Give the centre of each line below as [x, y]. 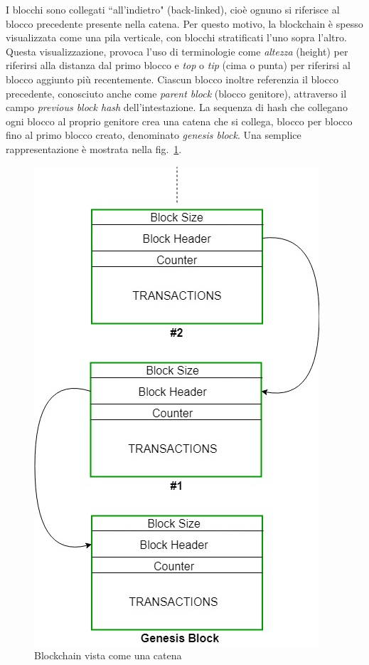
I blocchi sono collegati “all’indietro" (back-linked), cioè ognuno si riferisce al [173, 9]
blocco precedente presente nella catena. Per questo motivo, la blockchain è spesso [184, 23]
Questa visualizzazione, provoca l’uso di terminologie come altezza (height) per [177, 51]
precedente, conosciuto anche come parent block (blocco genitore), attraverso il [176, 93]
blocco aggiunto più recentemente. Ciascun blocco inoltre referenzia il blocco [172, 79]
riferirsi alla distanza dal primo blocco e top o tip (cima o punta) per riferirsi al [178, 65]
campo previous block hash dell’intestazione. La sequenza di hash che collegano [177, 107]
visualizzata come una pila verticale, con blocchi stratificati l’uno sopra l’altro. [176, 37]
